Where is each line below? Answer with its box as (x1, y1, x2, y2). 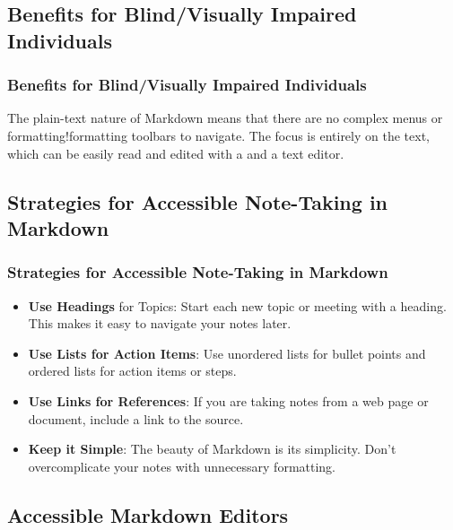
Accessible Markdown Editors (7, 500, 289, 528)
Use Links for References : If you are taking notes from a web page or (28, 391, 429, 410)
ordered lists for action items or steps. (28, 361, 237, 380)
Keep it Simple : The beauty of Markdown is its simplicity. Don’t (28, 439, 396, 458)
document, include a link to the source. (28, 409, 244, 428)
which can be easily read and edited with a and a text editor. (7, 143, 344, 162)
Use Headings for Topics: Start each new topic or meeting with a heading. (28, 296, 447, 315)
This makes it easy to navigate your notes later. (28, 314, 292, 333)
